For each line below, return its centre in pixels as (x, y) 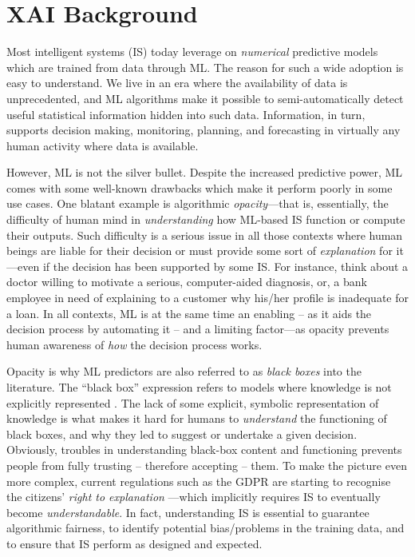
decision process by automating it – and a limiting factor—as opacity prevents (198, 329)
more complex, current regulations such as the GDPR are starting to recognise (199, 481)
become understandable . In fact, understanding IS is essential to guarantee (188, 512)
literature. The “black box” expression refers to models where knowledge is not (199, 387)
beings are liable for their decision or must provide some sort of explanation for (200, 251)
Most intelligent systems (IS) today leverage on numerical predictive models (192, 52)
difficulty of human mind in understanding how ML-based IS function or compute (206, 219)
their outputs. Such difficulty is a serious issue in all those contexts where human (205, 235)
